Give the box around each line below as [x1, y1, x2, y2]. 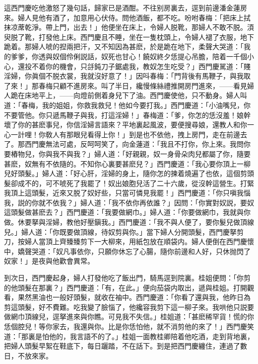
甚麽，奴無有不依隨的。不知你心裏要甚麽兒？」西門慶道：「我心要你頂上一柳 [4, 158, 251, 169]
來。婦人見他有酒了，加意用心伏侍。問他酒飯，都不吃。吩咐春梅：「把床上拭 [4, 12, 251, 22]
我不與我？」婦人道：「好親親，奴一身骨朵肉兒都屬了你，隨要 [52, 148, 251, 159]
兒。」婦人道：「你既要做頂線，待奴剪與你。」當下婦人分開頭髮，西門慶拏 [4, 226, 237, 237]
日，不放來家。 [4, 350, 53, 361]
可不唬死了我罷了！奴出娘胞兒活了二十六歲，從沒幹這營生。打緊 [45, 178, 254, 188]
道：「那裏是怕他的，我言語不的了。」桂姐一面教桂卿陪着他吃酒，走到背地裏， [4, 331, 254, 341]
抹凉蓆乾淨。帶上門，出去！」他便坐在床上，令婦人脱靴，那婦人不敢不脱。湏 [4, 22, 254, 32]
